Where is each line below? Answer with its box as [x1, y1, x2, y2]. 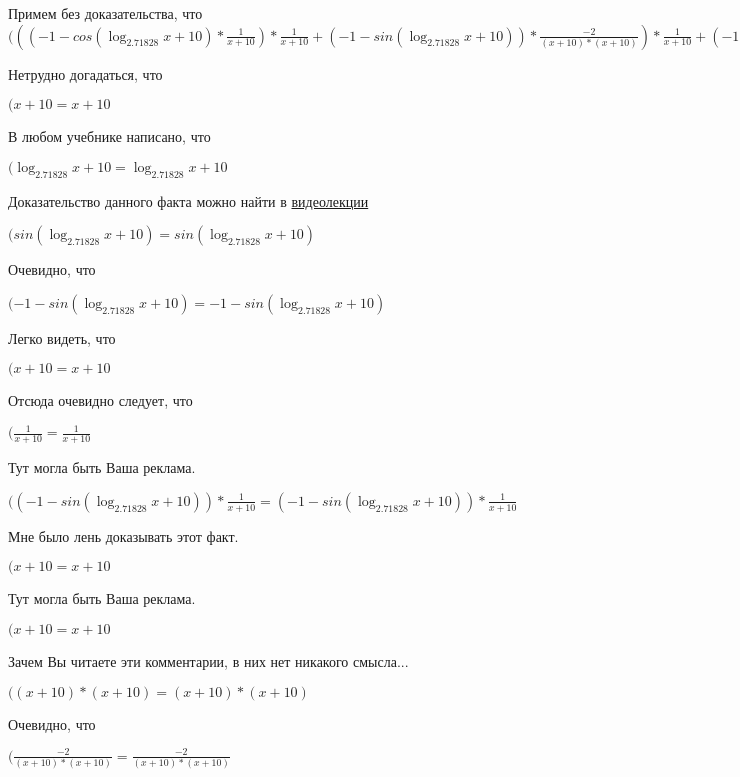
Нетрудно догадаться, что [8, 63, 163, 84]
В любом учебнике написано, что [8, 126, 211, 147]
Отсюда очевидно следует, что [8, 390, 193, 411]
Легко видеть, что [8, 327, 116, 348]
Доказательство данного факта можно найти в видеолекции [8, 190, 369, 211]
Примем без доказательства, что [8, 3, 203, 23]
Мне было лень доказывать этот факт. [8, 525, 239, 546]
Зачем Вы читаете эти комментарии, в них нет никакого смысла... [8, 651, 409, 672]
